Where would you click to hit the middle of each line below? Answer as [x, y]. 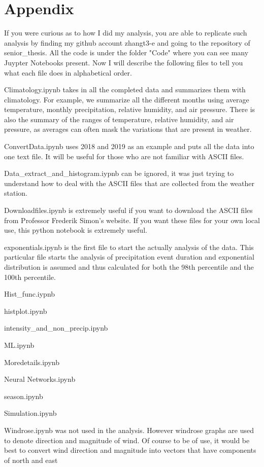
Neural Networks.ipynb [40, 379]
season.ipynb [24, 396]
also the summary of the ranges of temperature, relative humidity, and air [119, 119]
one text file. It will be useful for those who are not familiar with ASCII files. [124, 156]
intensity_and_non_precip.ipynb [56, 328]
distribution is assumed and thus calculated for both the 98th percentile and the [129, 267]
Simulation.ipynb [30, 413]
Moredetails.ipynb [32, 362]
